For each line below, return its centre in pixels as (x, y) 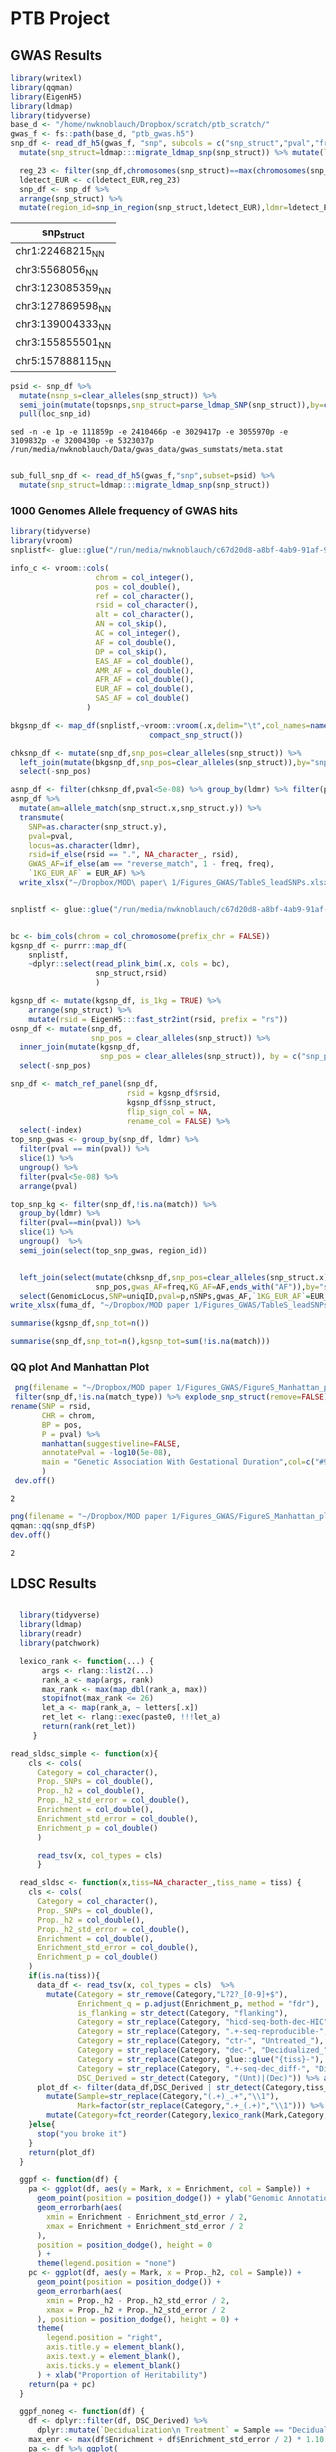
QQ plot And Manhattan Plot (80, 1367)
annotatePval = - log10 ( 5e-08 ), (106, 1453)
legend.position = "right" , (104, 2338)
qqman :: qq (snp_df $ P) (53, 1525)
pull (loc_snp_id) (55, 414)
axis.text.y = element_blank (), (114, 2357)
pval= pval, (51, 836)
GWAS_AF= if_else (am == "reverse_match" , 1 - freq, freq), (151, 864)
